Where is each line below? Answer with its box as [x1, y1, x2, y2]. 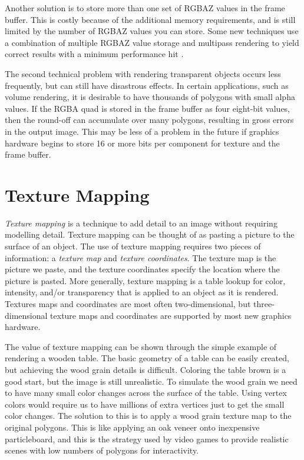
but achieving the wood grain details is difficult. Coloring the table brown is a [5, 363, 286, 375]
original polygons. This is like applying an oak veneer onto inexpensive [5, 421, 260, 433]
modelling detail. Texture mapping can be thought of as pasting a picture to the [5, 228, 295, 241]
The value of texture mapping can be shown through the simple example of [5, 340, 277, 352]
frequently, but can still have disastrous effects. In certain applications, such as [5, 79, 289, 91]
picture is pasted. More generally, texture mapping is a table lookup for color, [5, 274, 286, 286]
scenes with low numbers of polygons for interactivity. [5, 444, 199, 456]
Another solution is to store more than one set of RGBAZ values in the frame [5, 2, 285, 14]
